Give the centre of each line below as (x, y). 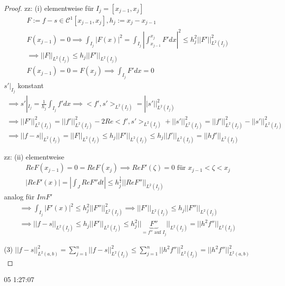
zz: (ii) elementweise (34, 156)
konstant (31, 85)
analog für (19, 197)
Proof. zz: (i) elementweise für (49, 8)
